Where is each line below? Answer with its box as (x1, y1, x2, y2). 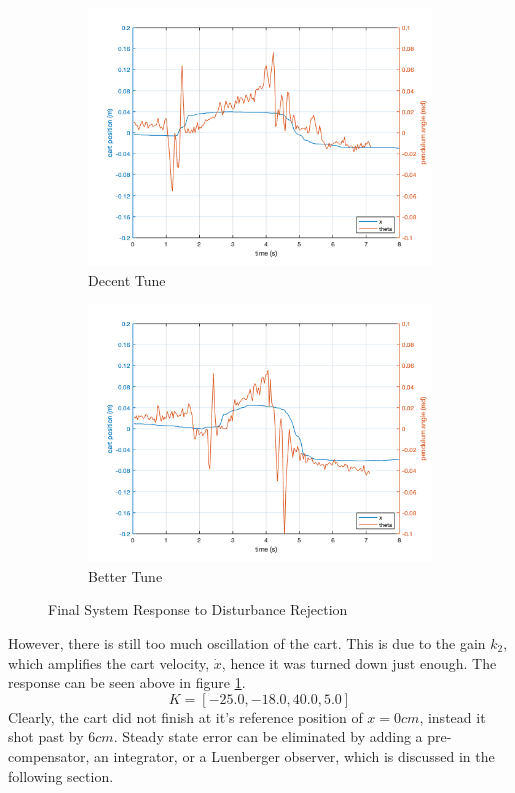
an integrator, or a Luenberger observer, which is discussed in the (94, 745, 495, 766)
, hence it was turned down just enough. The (221, 652, 497, 673)
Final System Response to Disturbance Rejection (48, 599, 348, 620)
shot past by (8, 726, 84, 747)
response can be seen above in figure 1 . (8, 672, 246, 693)
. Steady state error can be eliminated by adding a (113, 726, 423, 747)
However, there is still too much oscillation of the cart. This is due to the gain (8, 632, 486, 653)
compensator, (8, 745, 90, 766)
